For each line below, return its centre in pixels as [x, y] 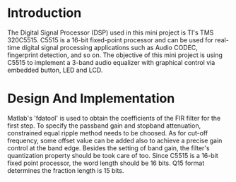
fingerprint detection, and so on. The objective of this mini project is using [115, 55]
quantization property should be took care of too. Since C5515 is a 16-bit [113, 155]
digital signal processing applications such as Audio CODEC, [110, 47]
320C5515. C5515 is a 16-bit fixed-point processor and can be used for [111, 40]
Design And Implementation [91, 98]
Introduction [45, 13]
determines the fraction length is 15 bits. [66, 170]
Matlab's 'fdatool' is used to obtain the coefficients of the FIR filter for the [114, 118]
